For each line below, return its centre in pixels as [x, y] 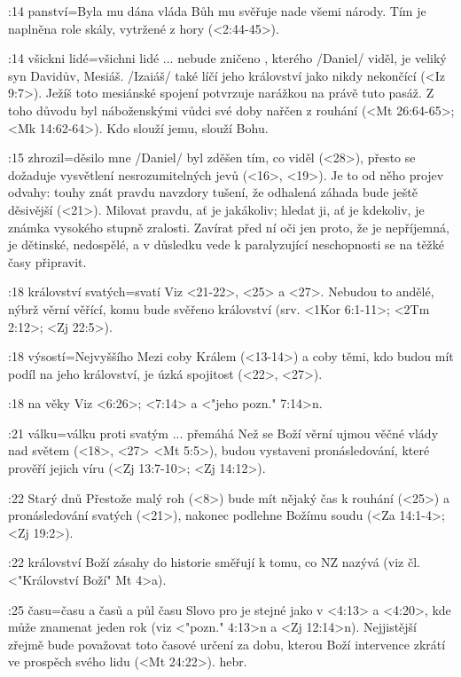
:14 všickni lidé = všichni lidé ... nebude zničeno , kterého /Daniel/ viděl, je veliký [227, 58]
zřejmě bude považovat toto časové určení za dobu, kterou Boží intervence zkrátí [227, 644]
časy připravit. [47, 261]
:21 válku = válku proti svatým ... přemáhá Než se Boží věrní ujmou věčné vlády [223, 433]
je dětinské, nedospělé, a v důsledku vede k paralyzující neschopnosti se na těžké [227, 244]
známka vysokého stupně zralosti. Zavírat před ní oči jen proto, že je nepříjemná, [229, 227]
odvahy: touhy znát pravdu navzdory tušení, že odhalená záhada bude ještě [213, 192]
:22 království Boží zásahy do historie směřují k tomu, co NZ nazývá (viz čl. [214, 562]
